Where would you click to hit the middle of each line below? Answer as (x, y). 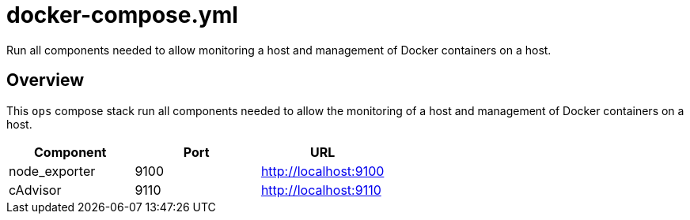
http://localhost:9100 (322, 171)
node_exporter (52, 171)
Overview (45, 80)
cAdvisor (35, 190)
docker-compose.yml (122, 15)
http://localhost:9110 (321, 190)
